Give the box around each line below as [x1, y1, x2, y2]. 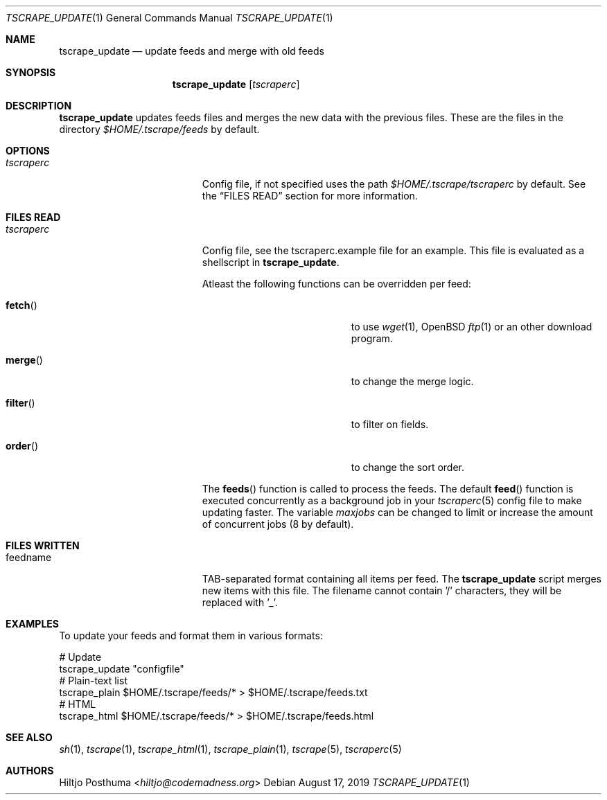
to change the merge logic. [351, 375, 474, 387]
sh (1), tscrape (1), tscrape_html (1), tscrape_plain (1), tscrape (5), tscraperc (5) [59, 743, 402, 755]
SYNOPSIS [6, 66, 56, 78]
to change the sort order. [351, 461, 465, 473]
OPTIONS [6, 145, 50, 157]
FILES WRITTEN [6, 540, 80, 551]
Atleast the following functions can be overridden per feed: [202, 278, 471, 290]
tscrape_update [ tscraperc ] [172, 78, 300, 90]
